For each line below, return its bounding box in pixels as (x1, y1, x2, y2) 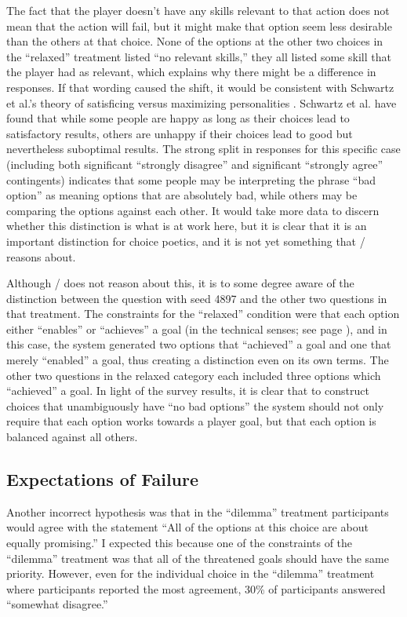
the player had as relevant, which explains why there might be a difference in (6, 64, 376, 80)
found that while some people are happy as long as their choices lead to (6, 110, 350, 126)
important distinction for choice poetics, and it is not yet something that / (6, 232, 365, 249)
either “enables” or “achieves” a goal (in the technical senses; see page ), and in (6, 320, 387, 337)
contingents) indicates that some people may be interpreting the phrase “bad (6, 171, 376, 188)
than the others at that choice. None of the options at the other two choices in (6, 33, 383, 49)
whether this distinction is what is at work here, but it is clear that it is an (6, 217, 367, 234)
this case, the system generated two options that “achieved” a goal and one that (6, 336, 391, 352)
